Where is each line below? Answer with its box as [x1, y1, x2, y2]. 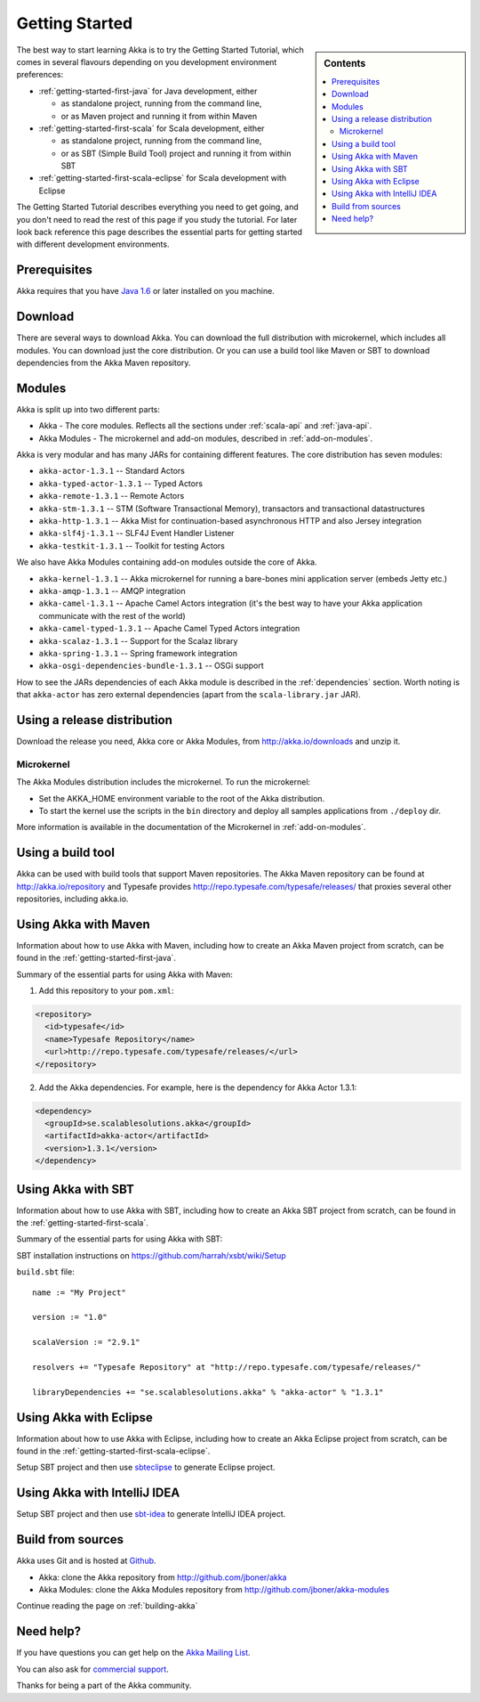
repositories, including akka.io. [16, 893, 129, 904]
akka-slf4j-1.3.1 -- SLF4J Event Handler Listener [38, 528, 235, 539]
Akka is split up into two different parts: [16, 403, 160, 414]
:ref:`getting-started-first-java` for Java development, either [38, 86, 258, 96]
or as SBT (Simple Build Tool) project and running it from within [60, 148, 292, 159]
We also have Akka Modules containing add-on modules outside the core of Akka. [16, 557, 317, 567]
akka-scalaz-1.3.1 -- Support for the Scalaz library [38, 635, 238, 646]
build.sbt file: [16, 1266, 75, 1277]
